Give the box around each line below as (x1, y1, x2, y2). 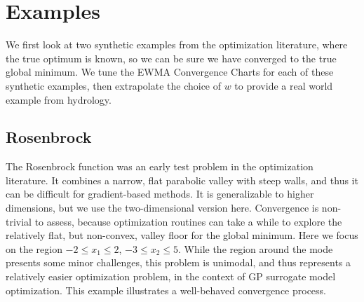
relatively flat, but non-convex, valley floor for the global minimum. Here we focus (6, 228, 358, 242)
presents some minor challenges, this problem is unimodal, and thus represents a (6, 255, 351, 270)
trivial (6, 214, 32, 228)
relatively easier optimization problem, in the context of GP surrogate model (6, 269, 336, 284)
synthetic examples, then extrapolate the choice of (6, 78, 222, 92)
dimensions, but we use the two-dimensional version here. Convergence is (6, 200, 319, 215)
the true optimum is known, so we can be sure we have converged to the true (6, 50, 337, 65)
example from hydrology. (6, 92, 112, 107)
